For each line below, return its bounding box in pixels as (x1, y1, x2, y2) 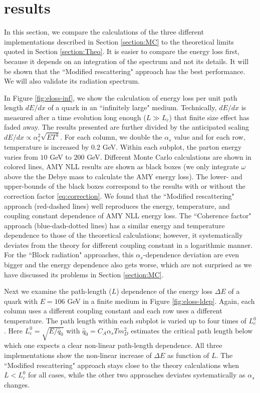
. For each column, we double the (60, 132, 162, 142)
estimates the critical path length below (131, 325, 253, 335)
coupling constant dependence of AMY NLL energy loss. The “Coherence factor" (4, 210, 251, 221)
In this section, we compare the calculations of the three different (4, 27, 204, 37)
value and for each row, (174, 132, 245, 142)
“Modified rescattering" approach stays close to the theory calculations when (4, 359, 239, 370)
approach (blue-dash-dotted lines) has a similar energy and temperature (4, 220, 225, 230)
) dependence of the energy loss (116, 286, 213, 296)
